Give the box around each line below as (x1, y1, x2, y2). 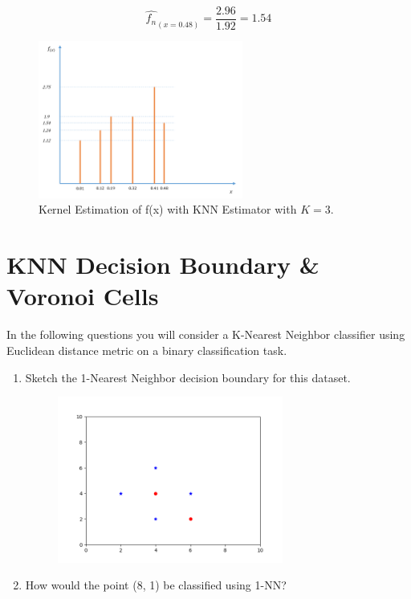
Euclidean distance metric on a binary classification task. (6, 341, 287, 358)
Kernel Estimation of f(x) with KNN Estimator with (39, 201, 297, 218)
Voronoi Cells (6, 279, 159, 312)
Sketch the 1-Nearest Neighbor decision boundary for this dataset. (25, 369, 351, 385)
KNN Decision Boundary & (6, 248, 319, 281)
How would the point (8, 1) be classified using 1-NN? (25, 577, 287, 593)
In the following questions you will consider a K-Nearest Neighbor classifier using (6, 326, 405, 343)
